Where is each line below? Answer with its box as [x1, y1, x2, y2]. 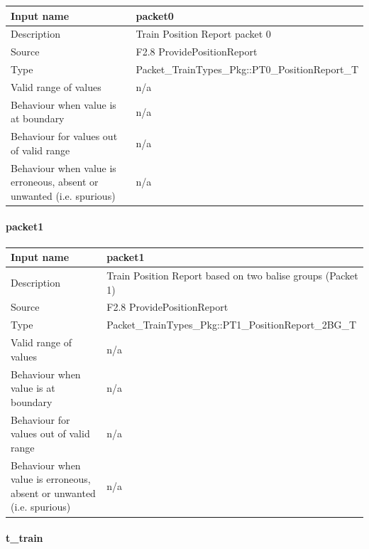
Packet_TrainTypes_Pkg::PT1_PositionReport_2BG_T [106, 317, 357, 332]
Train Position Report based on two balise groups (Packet [106, 268, 358, 283]
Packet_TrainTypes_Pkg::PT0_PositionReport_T [136, 62, 358, 77]
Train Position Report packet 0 [136, 26, 271, 41]
